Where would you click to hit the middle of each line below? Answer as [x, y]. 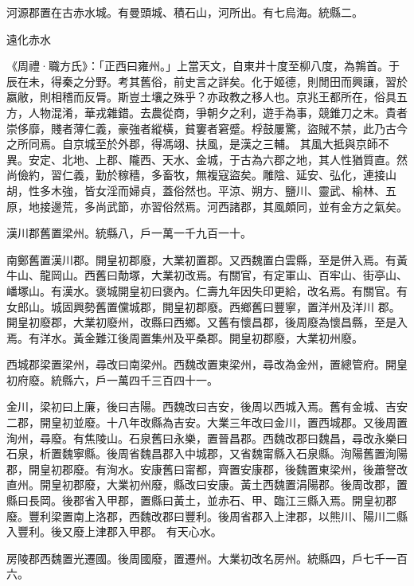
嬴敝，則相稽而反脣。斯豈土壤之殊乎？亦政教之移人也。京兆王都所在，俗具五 [207, 97]
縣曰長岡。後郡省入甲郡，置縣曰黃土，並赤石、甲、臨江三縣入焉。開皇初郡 [201, 500]
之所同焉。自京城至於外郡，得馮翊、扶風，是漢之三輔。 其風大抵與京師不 [198, 144]
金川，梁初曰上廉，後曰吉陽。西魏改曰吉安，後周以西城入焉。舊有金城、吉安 [207, 406]
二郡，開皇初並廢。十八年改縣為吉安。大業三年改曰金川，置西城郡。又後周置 [207, 422]
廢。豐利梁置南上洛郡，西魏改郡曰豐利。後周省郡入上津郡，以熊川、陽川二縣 [207, 516]
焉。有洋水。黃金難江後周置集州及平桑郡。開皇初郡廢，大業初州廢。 [185, 337]
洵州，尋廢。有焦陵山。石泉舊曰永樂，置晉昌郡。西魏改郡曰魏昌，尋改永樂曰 [207, 438]
